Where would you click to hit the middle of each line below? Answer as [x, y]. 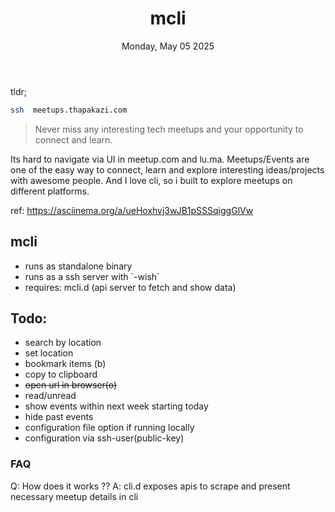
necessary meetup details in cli [74, 496]
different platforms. [50, 191]
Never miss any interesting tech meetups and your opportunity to [169, 129]
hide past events [59, 417]
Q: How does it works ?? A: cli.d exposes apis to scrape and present [150, 486]
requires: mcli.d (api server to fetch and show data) [130, 287]
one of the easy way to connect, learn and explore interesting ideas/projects [167, 169]
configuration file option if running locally [109, 428]
